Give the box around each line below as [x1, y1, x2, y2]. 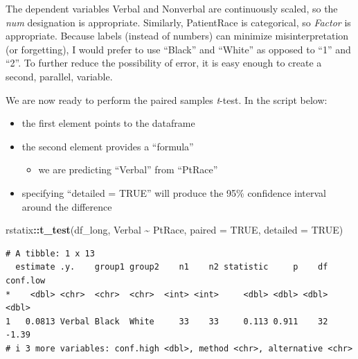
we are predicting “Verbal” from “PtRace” [38, 162, 218, 177]
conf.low [6, 275, 46, 286]
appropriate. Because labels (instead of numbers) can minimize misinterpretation [6, 28, 349, 43]
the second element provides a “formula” [21, 139, 194, 153]
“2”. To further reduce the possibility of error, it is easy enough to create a [6, 55, 322, 70]
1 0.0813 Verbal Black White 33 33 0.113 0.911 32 [6, 316, 328, 326]
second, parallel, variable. [6, 69, 113, 83]
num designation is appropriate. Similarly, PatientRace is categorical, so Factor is [6, 15, 351, 29]
